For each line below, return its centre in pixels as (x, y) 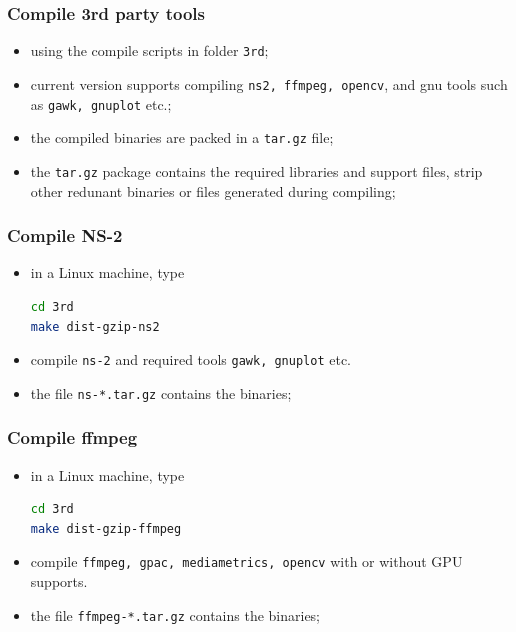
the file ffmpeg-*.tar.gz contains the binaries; (175, 614)
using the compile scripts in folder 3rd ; (149, 50)
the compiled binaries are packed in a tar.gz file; (182, 137)
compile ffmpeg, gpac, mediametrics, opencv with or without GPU (246, 561)
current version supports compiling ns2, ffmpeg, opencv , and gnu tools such (269, 83)
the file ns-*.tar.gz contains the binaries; (161, 392)
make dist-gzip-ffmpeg (106, 528)
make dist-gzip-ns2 (95, 326)
